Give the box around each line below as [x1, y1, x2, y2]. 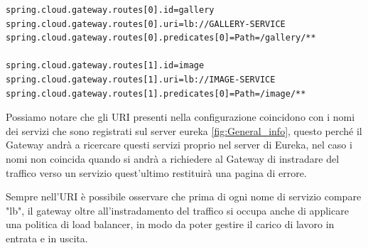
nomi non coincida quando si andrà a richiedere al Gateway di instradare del [6, 151, 340, 166]
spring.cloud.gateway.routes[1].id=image [6, 60, 205, 71]
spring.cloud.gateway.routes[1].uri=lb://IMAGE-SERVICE [6, 74, 276, 85]
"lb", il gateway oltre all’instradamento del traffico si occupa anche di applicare [6, 203, 349, 217]
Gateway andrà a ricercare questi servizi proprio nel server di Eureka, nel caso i [6, 137, 352, 152]
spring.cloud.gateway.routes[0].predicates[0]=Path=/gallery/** [6, 33, 316, 43]
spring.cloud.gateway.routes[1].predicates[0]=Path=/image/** [6, 88, 306, 99]
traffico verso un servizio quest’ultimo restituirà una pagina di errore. [6, 165, 307, 180]
